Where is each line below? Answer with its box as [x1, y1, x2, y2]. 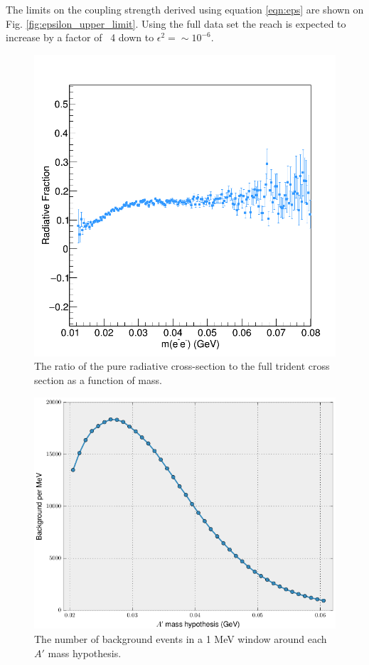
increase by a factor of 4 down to [6, 30, 154, 45]
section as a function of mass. [34, 372, 162, 387]
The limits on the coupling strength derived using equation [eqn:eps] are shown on [6, 2, 364, 16]
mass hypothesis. [48, 645, 122, 660]
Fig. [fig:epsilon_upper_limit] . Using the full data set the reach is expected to [6, 16, 346, 31]
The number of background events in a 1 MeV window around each [34, 631, 327, 646]
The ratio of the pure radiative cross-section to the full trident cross [34, 358, 330, 373]
